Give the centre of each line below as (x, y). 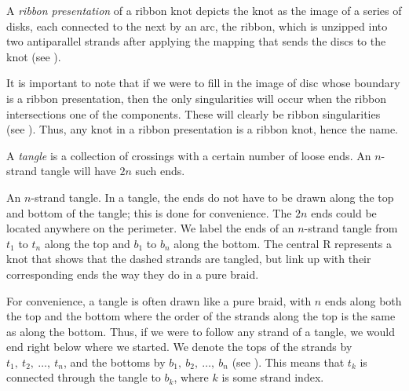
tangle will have (78, 171)
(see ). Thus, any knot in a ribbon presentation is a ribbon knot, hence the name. (202, 129)
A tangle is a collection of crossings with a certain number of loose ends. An (189, 155)
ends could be (344, 212)
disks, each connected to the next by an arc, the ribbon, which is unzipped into (197, 26)
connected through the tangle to (84, 377)
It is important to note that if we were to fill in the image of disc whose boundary (203, 83)
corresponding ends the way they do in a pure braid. (133, 274)
